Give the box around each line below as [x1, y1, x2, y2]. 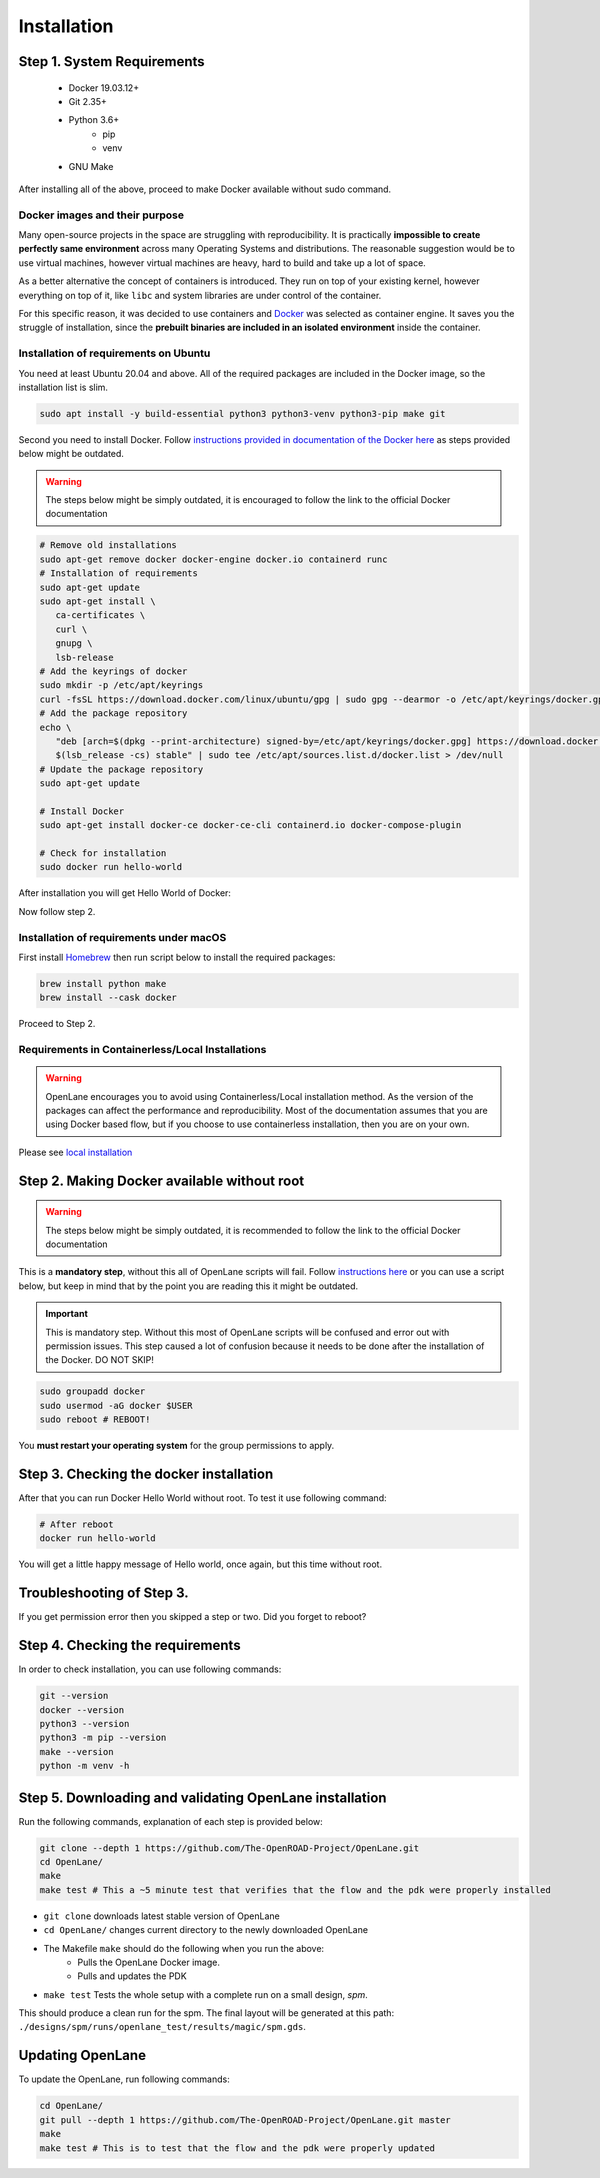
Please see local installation [18, 1146, 133, 1158]
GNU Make [68, 160, 114, 172]
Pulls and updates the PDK [77, 1970, 187, 1982]
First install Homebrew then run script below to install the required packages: [18, 951, 336, 963]
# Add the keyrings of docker [39, 665, 188, 677]
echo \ [39, 721, 72, 733]
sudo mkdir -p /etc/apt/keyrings [39, 680, 204, 691]
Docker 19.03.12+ [68, 81, 140, 94]
